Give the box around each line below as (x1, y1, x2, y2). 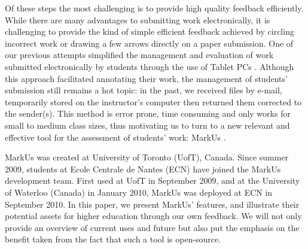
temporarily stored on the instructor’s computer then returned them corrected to (5, 95, 302, 108)
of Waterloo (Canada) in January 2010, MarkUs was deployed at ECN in (5, 186, 273, 198)
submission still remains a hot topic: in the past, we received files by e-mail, (5, 84, 282, 96)
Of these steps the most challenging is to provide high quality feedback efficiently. (5, 2, 304, 14)
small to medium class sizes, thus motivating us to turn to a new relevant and (5, 119, 290, 131)
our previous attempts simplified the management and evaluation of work (5, 48, 274, 61)
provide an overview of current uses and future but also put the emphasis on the (5, 221, 300, 233)
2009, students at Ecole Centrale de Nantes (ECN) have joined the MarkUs (5, 162, 281, 175)
